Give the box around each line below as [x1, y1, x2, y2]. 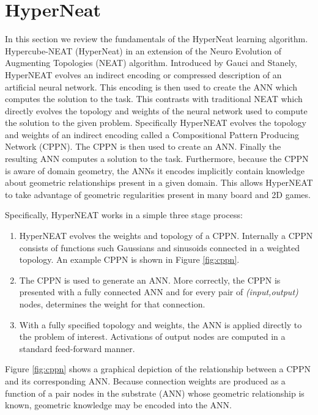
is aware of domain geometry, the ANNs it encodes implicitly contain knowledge [5, 164, 305, 177]
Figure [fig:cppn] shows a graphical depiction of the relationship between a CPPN [5, 362, 311, 375]
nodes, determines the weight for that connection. [19, 298, 205, 310]
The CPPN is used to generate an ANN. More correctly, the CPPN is [19, 273, 281, 286]
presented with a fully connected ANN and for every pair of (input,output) [19, 285, 298, 298]
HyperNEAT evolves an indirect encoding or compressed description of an [5, 68, 282, 81]
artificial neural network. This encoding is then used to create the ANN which [5, 80, 297, 93]
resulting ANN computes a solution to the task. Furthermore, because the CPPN [5, 152, 309, 165]
